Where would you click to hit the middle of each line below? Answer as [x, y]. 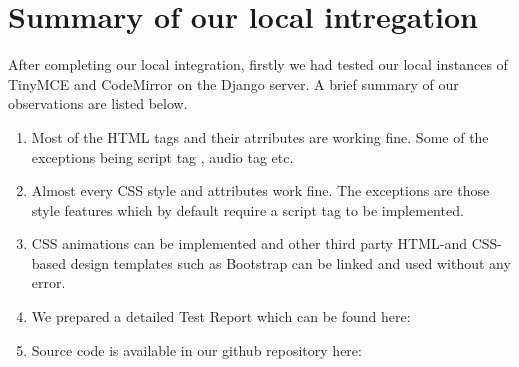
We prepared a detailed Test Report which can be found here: [221, 316]
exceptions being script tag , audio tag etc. [162, 156]
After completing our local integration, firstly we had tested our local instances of [258, 64]
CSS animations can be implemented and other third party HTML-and [249, 243]
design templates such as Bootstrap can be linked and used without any [290, 262]
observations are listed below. [98, 103]
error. [48, 282]
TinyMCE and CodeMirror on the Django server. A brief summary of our [233, 83]
